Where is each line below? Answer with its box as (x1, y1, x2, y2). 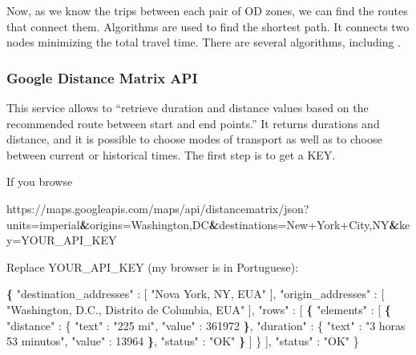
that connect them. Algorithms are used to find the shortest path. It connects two (6, 18, 410, 34)
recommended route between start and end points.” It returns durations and (6, 115, 380, 131)
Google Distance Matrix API (6, 67, 198, 87)
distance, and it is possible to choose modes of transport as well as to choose (6, 131, 382, 147)
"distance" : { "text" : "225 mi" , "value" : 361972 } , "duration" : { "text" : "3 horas (6, 317, 406, 333)
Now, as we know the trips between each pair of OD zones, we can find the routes (6, 2, 408, 18)
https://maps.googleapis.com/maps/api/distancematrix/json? (6, 200, 309, 216)
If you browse (6, 173, 73, 190)
